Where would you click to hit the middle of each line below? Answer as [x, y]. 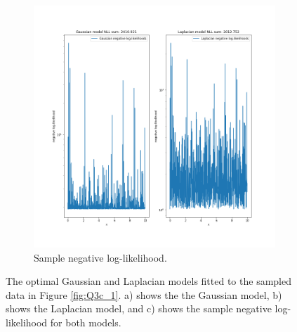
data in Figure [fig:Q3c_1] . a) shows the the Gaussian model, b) [144, 294]
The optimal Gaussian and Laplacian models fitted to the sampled [148, 281]
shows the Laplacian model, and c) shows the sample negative [139, 308]
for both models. [86, 322]
